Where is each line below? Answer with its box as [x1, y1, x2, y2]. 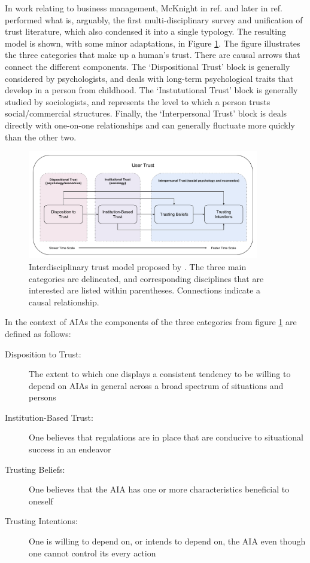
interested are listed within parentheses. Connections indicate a [29, 284, 261, 296]
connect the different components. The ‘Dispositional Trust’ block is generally [5, 60, 290, 72]
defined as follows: [5, 327, 71, 339]
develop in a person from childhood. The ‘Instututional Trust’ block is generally [5, 84, 298, 96]
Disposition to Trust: [5, 347, 81, 360]
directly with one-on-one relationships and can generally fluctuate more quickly [5, 118, 295, 131]
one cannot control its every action [29, 546, 156, 559]
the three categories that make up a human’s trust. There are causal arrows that [5, 48, 300, 61]
